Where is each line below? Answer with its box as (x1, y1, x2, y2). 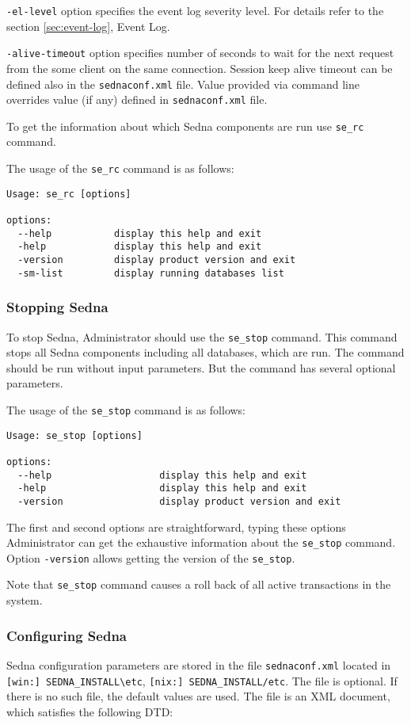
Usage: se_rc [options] (6, 188, 131, 200)
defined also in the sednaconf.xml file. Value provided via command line (6, 75, 360, 92)
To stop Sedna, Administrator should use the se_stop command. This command (6, 328, 398, 345)
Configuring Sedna (6, 625, 127, 645)
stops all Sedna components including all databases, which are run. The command (6, 344, 405, 361)
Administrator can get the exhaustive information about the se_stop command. (6, 534, 396, 551)
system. (6, 592, 43, 609)
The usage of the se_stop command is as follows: (6, 401, 246, 418)
